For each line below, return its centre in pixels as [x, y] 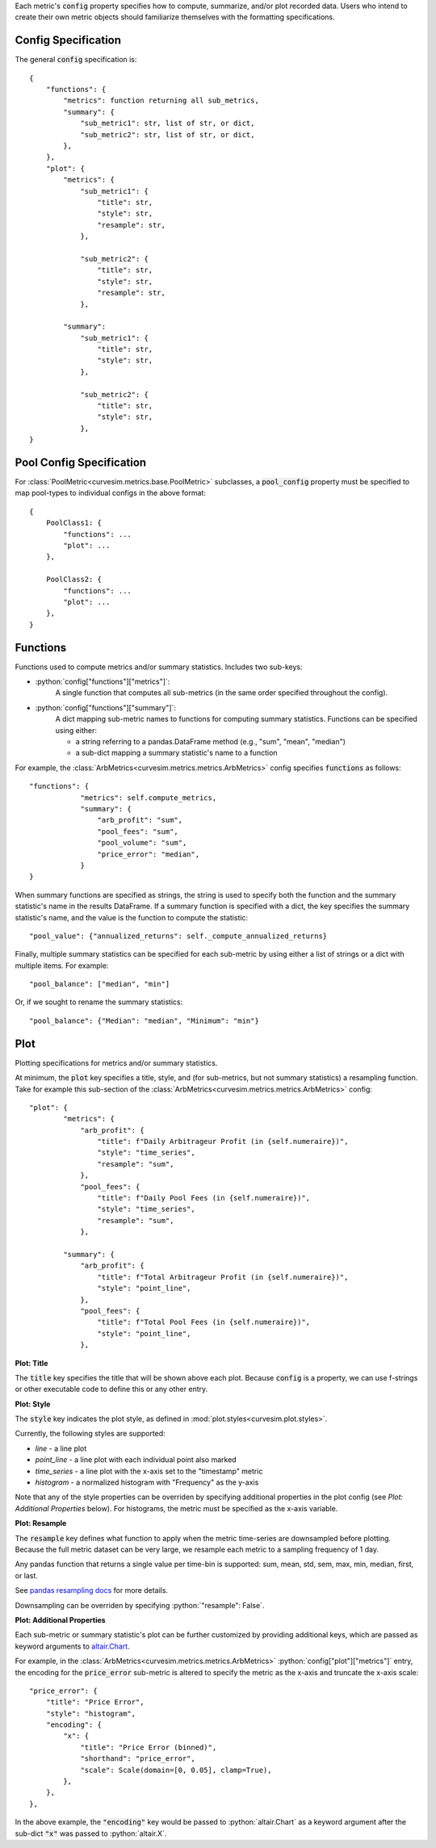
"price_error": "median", [149, 854]
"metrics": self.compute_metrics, [149, 798]
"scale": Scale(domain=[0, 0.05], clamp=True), [176, 1770]
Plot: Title [31, 1363]
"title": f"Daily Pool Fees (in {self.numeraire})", [204, 1198]
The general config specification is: [76, 60]
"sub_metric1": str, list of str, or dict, [168, 124]
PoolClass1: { [74, 523]
